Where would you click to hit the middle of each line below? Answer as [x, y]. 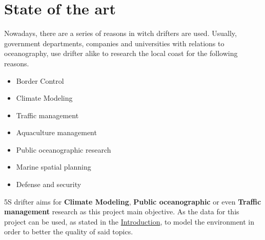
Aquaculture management [56, 132]
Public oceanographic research [64, 149]
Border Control [40, 80]
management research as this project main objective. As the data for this [122, 211]
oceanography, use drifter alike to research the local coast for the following [121, 53]
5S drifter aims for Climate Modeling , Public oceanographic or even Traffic [133, 201]
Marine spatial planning [54, 167]
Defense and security [49, 184]
